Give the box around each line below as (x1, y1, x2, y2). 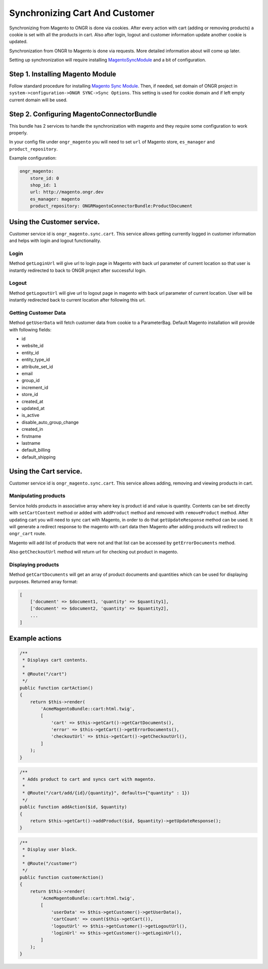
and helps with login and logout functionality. (9, 238, 101, 243)
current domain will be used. (9, 97, 68, 103)
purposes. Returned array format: (9, 578, 78, 584)
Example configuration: (9, 155, 57, 161)
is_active (21, 412, 40, 418)
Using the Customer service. (9, 218, 100, 226)
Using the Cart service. (9, 467, 83, 476)
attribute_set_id (21, 363, 53, 370)
